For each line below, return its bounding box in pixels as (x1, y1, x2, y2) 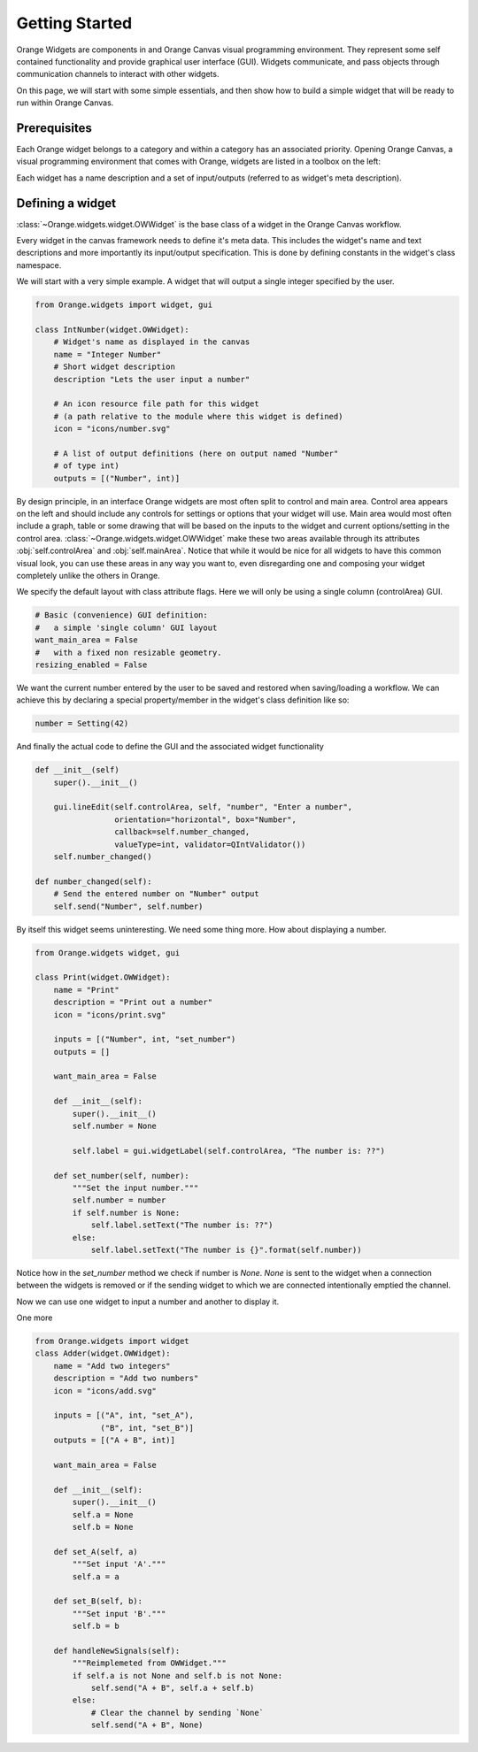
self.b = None (72, 1522, 134, 1532)
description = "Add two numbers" (53, 1373, 199, 1384)
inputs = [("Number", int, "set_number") (53, 1034, 236, 1044)
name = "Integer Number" (53, 350, 162, 359)
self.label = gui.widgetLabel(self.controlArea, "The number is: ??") (72, 1146, 385, 1156)
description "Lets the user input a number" (53, 374, 251, 384)
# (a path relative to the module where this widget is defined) (53, 411, 343, 421)
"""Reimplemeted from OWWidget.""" (72, 1658, 227, 1668)
